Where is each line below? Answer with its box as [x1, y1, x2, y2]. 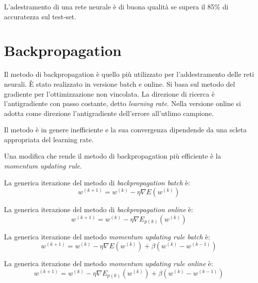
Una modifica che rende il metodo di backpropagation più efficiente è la [4, 151, 221, 161]
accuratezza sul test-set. [4, 11, 76, 21]
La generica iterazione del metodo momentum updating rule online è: [4, 258, 213, 269]
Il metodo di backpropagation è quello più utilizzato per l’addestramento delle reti [4, 69, 254, 79]
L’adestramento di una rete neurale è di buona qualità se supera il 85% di [4, 1, 229, 11]
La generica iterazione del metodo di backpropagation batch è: [4, 177, 191, 187]
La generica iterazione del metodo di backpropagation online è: [4, 204, 193, 215]
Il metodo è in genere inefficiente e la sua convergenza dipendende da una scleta [4, 124, 247, 135]
